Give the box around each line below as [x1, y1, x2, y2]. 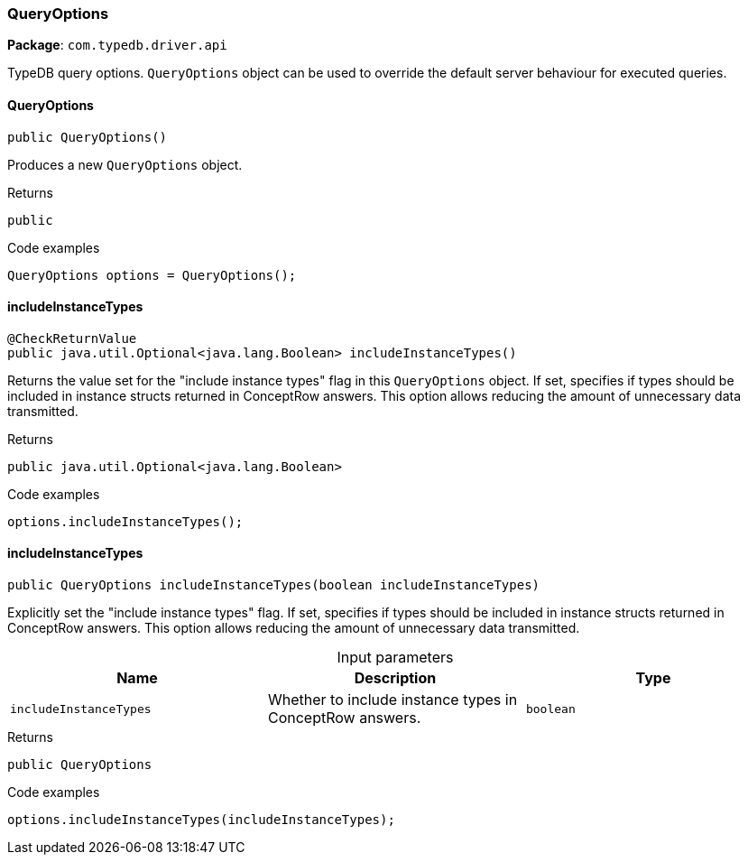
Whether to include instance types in [267, 691, 518, 709]
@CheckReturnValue [7, 330, 137, 346]
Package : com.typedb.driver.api [7, 37, 227, 53]
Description [354, 669, 437, 688]
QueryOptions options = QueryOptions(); [7, 267, 297, 283]
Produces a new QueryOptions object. [7, 156, 243, 172]
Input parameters [337, 648, 454, 667]
